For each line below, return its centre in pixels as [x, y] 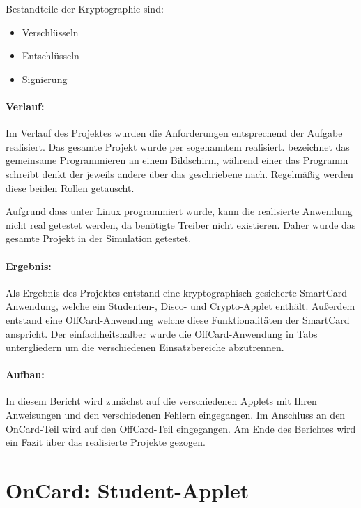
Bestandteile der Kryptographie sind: [85, 8]
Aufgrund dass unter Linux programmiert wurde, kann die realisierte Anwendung [179, 211]
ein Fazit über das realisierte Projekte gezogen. [106, 442]
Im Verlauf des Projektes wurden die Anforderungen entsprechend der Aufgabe [174, 133]
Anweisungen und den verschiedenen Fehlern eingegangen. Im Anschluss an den [176, 415]
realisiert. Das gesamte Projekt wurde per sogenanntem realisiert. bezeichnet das [178, 146]
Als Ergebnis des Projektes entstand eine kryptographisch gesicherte [151, 292]
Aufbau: [25, 374]
